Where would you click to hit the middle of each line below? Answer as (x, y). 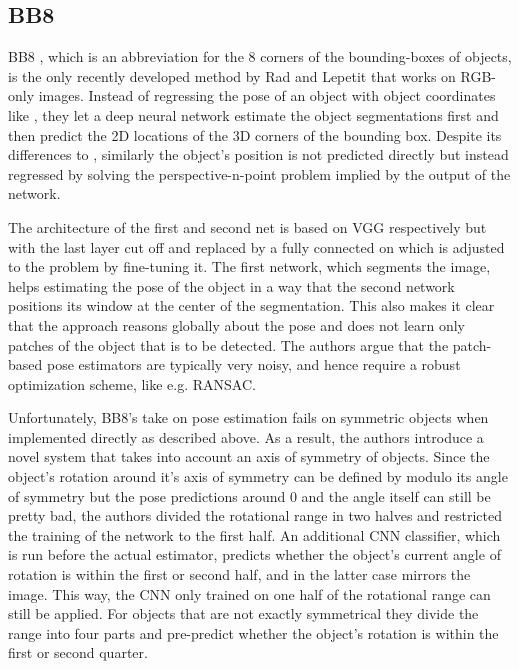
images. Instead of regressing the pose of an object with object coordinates (267, 95)
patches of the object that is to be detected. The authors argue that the (228, 344)
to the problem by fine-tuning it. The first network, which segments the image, (249, 266)
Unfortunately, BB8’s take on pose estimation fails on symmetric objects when (248, 417)
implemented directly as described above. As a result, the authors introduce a (246, 436)
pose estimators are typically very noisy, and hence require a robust (253, 364)
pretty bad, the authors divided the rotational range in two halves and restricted (255, 515)
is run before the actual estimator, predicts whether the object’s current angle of (254, 554)
